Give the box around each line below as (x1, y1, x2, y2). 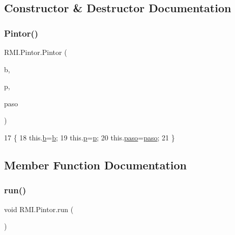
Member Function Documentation (4, 157, 187, 172)
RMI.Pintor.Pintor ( (4, 47, 67, 57)
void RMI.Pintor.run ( (4, 203, 74, 214)
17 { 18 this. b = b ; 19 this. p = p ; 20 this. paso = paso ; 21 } (4, 132, 175, 142)
